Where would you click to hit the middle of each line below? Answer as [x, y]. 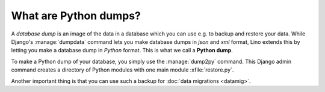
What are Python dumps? [76, 16]
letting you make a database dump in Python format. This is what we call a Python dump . [122, 51]
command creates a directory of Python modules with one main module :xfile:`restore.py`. [122, 70]
